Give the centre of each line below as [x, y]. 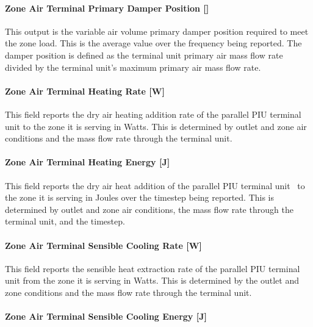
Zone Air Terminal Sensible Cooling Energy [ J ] [106, 316]
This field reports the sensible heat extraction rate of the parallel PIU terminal [153, 268]
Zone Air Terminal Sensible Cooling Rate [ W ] [103, 245]
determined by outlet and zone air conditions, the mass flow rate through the [149, 209]
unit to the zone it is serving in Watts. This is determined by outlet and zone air [156, 126]
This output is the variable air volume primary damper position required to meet [157, 31]
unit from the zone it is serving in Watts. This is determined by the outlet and [152, 280]
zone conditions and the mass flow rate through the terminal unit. [128, 292]
